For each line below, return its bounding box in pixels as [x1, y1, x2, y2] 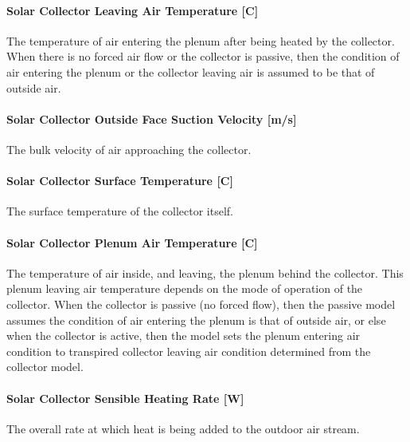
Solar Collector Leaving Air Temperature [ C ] [6, 2, 259, 18]
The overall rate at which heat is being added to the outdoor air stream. [6, 420, 360, 436]
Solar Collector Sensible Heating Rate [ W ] [6, 389, 244, 406]
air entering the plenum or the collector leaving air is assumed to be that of [6, 63, 375, 80]
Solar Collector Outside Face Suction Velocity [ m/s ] [6, 110, 297, 127]
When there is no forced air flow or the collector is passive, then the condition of [6, 48, 400, 65]
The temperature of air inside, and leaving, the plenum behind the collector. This [6, 264, 404, 281]
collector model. [6, 358, 84, 375]
